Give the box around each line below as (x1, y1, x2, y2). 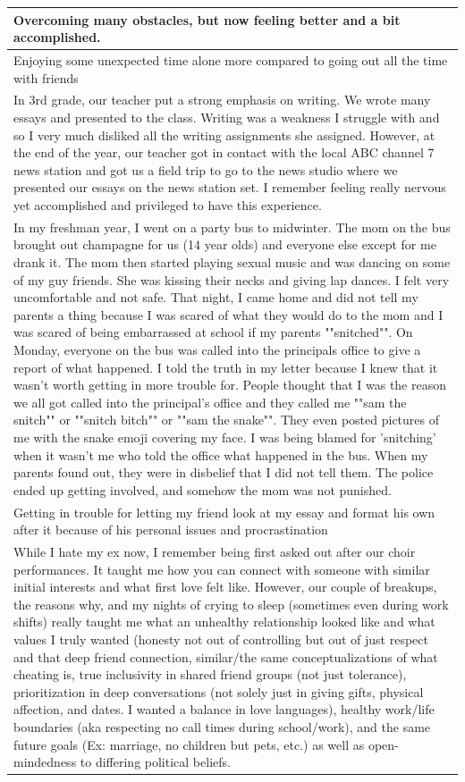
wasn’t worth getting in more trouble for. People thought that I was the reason (13, 375, 447, 394)
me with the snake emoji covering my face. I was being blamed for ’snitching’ (13, 427, 436, 446)
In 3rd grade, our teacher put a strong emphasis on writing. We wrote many (13, 90, 431, 109)
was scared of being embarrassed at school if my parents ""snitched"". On (13, 323, 413, 341)
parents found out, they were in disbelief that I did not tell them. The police (13, 463, 434, 482)
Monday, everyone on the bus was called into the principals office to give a (13, 340, 421, 358)
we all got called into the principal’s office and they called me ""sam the (13, 392, 407, 411)
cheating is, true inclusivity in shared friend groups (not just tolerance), (13, 665, 407, 684)
